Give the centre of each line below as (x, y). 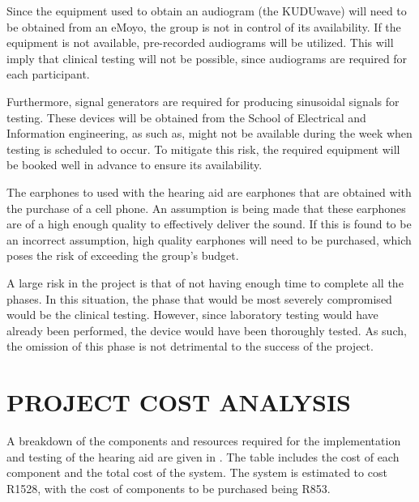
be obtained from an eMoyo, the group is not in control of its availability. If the (204, 26)
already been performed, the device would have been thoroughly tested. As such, (207, 330)
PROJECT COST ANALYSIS (179, 402)
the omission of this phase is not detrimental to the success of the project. (190, 346)
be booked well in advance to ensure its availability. (135, 165)
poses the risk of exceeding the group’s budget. (123, 255)
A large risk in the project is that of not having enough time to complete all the (205, 282)
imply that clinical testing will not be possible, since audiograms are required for (207, 58)
